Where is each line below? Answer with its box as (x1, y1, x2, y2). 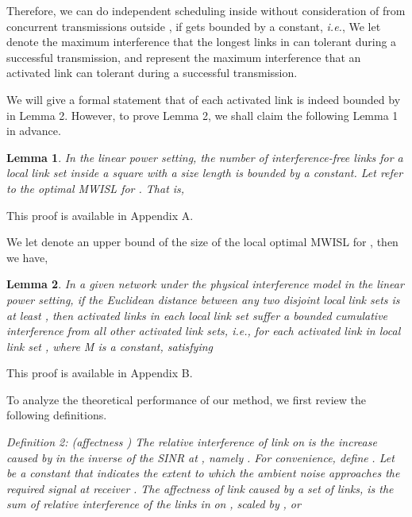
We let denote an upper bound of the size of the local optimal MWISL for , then (6, 233, 399, 250)
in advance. (6, 122, 61, 139)
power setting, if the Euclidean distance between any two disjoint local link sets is (6, 291, 400, 307)
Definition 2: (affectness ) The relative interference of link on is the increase (6, 434, 377, 450)
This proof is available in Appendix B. (6, 365, 193, 381)
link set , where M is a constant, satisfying (6, 338, 214, 354)
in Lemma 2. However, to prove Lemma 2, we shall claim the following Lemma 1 (6, 106, 399, 123)
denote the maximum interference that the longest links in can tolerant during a (6, 33, 397, 50)
